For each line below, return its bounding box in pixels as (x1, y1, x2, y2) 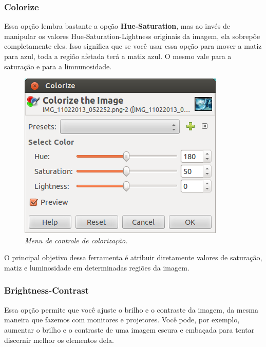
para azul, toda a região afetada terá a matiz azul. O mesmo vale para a (4, 51, 232, 61)
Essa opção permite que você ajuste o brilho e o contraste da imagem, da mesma (4, 304, 258, 315)
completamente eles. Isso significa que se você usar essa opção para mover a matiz (4, 41, 262, 51)
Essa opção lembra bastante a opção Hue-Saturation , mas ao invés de (4, 21, 230, 31)
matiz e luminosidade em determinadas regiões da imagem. (4, 262, 189, 273)
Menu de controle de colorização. (25, 235, 128, 245)
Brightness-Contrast (4, 284, 89, 297)
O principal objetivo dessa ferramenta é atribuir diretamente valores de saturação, (4, 252, 262, 263)
